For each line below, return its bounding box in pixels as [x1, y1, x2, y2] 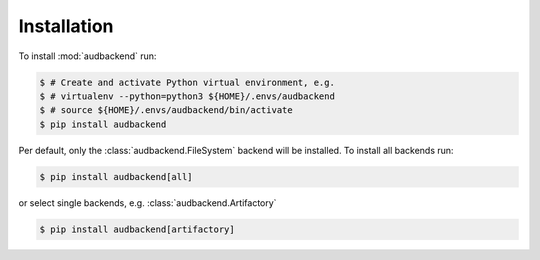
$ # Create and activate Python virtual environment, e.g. [39, 76, 335, 88]
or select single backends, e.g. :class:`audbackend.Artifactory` [18, 196, 277, 209]
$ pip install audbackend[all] [39, 171, 194, 182]
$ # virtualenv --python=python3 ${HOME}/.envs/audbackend [39, 90, 335, 102]
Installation [18, 15, 114, 37]
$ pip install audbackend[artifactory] [39, 223, 235, 235]
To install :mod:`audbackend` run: [18, 50, 157, 62]
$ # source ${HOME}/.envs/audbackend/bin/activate [39, 105, 294, 116]
